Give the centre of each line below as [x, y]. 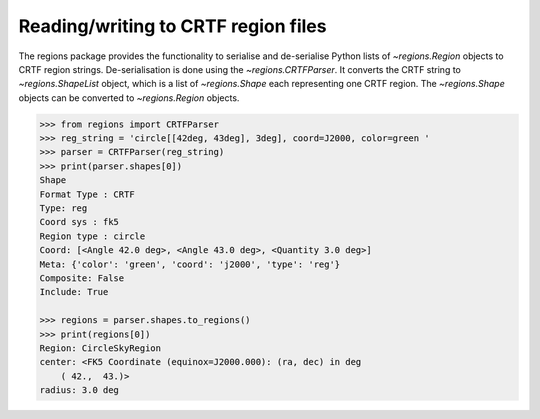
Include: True [74, 292]
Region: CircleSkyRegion [100, 348]
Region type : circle [92, 236]
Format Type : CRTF [87, 194]
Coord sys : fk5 [79, 222]
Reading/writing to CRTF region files [172, 26]
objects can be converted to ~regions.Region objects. [129, 97]
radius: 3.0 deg [79, 390]
